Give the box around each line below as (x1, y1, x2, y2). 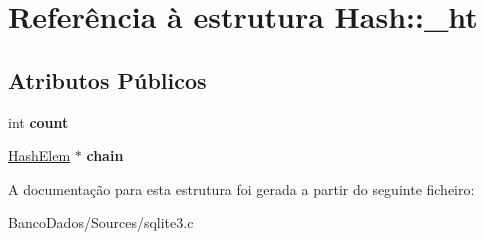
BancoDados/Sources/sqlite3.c (8, 212, 194, 233)
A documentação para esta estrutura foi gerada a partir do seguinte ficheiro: (8, 178, 475, 199)
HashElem (8, 145, 71, 166)
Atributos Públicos (8, 64, 207, 95)
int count (8, 111, 69, 132)
